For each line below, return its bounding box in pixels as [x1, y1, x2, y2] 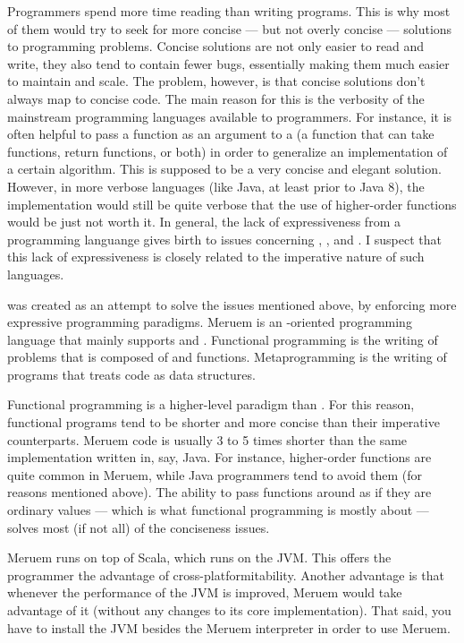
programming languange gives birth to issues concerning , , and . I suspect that [7, 229, 442, 248]
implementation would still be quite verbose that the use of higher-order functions [7, 194, 457, 213]
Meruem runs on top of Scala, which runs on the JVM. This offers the [7, 548, 392, 567]
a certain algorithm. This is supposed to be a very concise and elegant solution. [7, 159, 442, 178]
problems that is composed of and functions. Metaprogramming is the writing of [7, 347, 447, 366]
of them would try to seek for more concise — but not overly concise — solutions [7, 19, 452, 38]
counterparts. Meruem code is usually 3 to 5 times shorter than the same [7, 430, 408, 449]
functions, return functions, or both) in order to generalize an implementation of [7, 141, 448, 160]
